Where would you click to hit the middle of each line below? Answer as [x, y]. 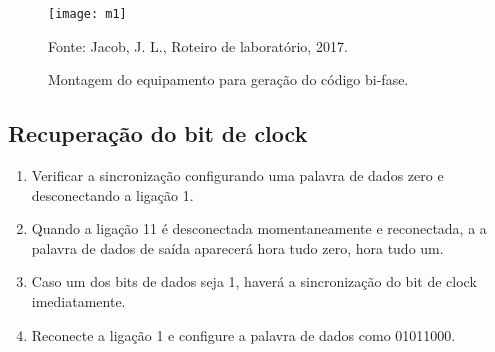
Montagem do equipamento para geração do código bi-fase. [228, 79]
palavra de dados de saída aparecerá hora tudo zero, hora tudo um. [237, 247]
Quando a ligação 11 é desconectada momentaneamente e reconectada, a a [259, 228]
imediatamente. [78, 301]
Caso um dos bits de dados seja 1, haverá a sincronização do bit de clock [254, 281]
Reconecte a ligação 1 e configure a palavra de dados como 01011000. [243, 334]
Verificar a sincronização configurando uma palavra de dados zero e [237, 175]
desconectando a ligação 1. [112, 194]
